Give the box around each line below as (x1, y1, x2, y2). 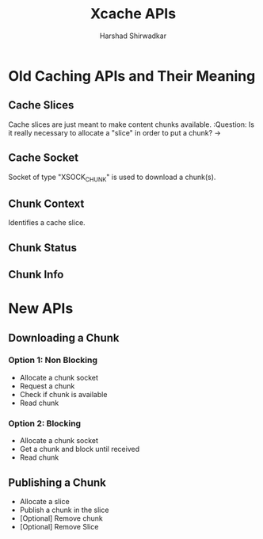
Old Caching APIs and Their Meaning (8, 67, 256, 85)
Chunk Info (8, 267, 64, 281)
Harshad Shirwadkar (99, 31, 167, 40)
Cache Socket (8, 151, 79, 165)
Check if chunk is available (19, 389, 108, 399)
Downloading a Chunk (8, 331, 120, 345)
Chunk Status (8, 241, 78, 254)
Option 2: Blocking (8, 418, 82, 429)
